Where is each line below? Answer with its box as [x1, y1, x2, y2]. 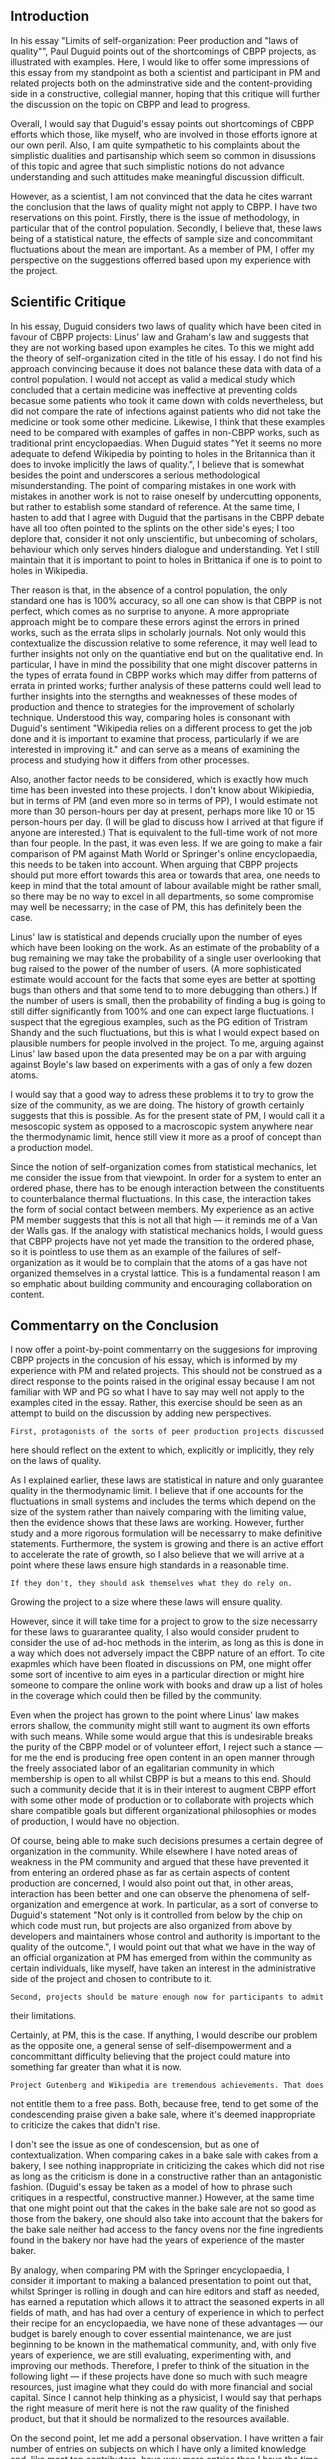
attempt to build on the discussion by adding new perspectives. [10, 1407, 272, 1419]
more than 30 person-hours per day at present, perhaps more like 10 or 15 [10, 805, 316, 817]
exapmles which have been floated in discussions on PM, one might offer [10, 1658, 312, 1670]
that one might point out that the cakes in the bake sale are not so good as [10, 2202, 317, 2214]
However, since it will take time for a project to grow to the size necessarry [10, 1615, 318, 1628]
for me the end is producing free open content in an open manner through [10, 1752, 315, 1764]
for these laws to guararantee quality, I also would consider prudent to [10, 1626, 300, 1638]
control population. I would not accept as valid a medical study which [10, 373, 296, 385]
